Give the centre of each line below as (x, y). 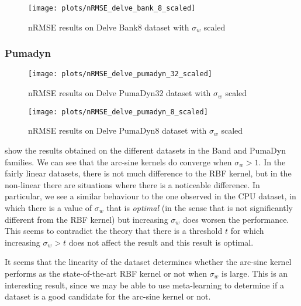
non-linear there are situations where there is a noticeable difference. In (132, 184)
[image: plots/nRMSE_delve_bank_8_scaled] (112, 8)
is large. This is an (255, 273)
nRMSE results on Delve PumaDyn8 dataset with (117, 130)
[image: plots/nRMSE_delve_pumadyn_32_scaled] (120, 74)
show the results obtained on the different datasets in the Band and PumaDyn (145, 150)
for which (247, 231)
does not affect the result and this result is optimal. (161, 242)
